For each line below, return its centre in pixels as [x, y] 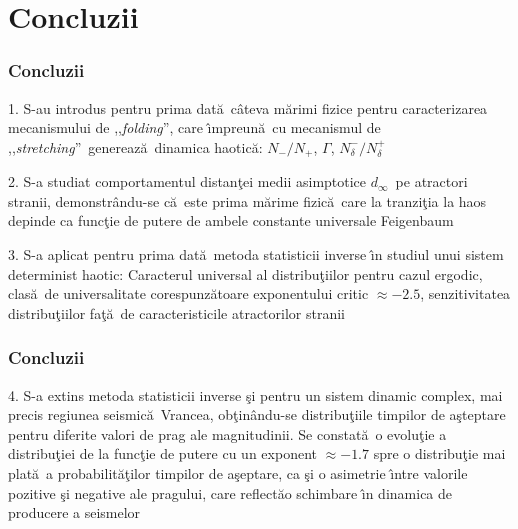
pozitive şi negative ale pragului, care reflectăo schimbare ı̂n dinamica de [230, 492]
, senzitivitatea [465, 293]
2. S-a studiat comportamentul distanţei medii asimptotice [187, 181]
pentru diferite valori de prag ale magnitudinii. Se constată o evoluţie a [227, 433]
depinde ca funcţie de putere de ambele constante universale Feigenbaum [231, 220]
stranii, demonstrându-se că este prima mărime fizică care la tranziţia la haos [247, 200]
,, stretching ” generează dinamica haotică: [135, 146]
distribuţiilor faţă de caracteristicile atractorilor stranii [176, 312]
